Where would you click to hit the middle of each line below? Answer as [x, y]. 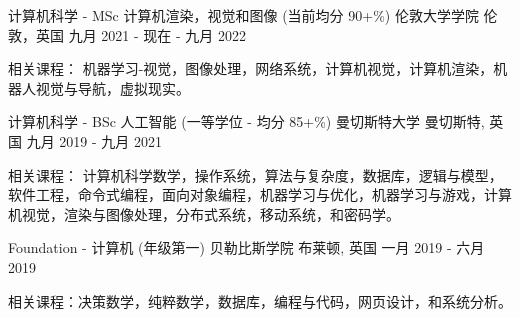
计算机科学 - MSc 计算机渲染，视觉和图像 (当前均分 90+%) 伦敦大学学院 [243, 15]
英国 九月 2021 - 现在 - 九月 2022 [140, 34]
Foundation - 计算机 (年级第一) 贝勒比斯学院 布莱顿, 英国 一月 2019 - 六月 [246, 247]
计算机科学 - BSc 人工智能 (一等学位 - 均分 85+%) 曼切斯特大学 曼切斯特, [246, 121]
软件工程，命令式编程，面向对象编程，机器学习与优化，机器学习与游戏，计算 [260, 194]
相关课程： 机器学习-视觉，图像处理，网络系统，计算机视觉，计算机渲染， [251, 68]
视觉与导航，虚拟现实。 [112, 87]
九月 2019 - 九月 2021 [94, 140]
